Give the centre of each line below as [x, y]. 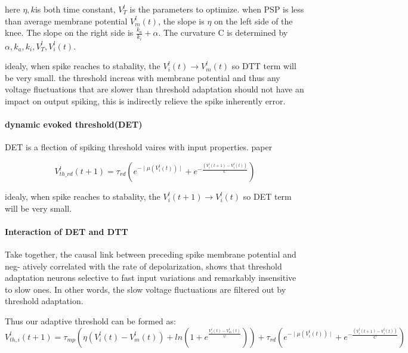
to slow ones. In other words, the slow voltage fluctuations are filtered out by [146, 289]
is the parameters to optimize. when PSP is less [217, 9]
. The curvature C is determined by [223, 32]
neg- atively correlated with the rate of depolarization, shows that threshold [143, 266]
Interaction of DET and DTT [67, 231]
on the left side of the [254, 21]
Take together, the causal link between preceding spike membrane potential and [151, 254]
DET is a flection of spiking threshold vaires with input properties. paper [139, 147]
